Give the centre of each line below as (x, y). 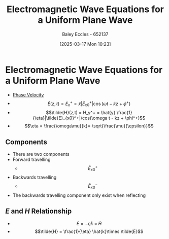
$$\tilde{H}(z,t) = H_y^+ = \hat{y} (80, 113)
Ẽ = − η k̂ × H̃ (89, 223)
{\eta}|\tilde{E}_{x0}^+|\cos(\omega (70, 118)
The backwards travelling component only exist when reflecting (79, 195)
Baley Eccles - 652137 (85, 34)
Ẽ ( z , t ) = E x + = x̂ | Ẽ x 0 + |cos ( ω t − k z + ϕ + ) (89, 104)
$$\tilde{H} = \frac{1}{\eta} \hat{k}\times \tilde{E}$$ (89, 231)
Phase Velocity (28, 94)
